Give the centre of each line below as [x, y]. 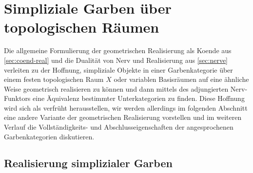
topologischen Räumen [82, 27]
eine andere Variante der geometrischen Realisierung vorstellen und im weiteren [123, 117]
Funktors [17, 98]
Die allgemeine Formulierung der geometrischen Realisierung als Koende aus [118, 50]
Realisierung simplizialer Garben [88, 163]
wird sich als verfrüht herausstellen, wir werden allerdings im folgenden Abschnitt [126, 107]
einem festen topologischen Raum [54, 79]
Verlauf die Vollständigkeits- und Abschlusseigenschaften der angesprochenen [119, 127]
